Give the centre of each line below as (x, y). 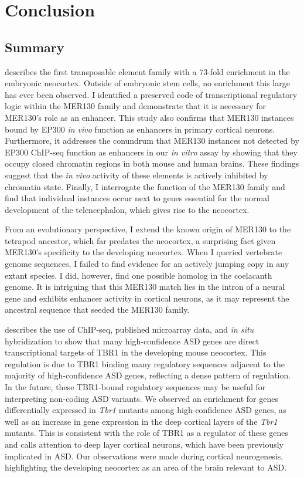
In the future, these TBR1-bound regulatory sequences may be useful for (135, 387)
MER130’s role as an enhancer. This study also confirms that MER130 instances (149, 117)
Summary (35, 47)
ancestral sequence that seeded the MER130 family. (97, 309)
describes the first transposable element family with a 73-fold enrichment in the (147, 71)
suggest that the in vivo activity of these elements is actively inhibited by (136, 175)
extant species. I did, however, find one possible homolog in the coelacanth (139, 275)
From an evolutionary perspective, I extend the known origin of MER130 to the (148, 229)
